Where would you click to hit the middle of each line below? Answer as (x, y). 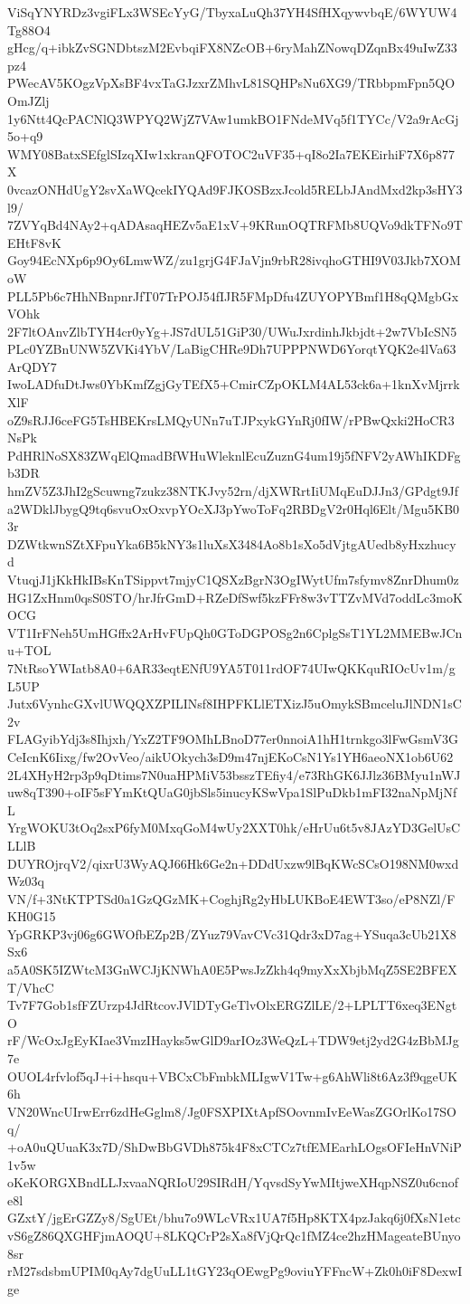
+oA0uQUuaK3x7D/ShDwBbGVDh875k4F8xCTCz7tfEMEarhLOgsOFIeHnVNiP (235, 1147)
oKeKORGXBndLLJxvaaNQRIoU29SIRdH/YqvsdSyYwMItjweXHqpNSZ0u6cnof (233, 1182)
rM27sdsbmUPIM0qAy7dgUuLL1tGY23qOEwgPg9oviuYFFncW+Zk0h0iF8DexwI (235, 1271)
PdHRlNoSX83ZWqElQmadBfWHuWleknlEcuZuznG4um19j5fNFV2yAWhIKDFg (234, 455)
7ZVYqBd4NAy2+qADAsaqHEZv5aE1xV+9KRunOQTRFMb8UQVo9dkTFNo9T (235, 225)
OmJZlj (28, 100)
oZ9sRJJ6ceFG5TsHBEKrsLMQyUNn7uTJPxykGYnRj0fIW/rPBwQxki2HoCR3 (231, 419)
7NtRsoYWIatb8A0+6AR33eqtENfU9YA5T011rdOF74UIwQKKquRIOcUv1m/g (231, 667)
